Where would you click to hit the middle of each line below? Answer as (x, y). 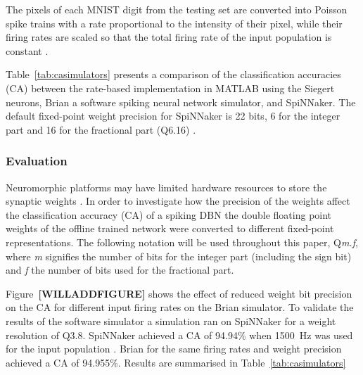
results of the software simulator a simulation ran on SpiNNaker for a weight (171, 320)
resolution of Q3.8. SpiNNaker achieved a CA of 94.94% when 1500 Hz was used (179, 335)
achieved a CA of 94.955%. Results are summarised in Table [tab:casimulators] (176, 362)
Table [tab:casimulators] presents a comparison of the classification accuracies (173, 74)
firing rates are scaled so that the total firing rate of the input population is (169, 37)
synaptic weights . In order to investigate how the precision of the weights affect (178, 201)
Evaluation (37, 161)
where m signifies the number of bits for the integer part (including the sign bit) (179, 256)
